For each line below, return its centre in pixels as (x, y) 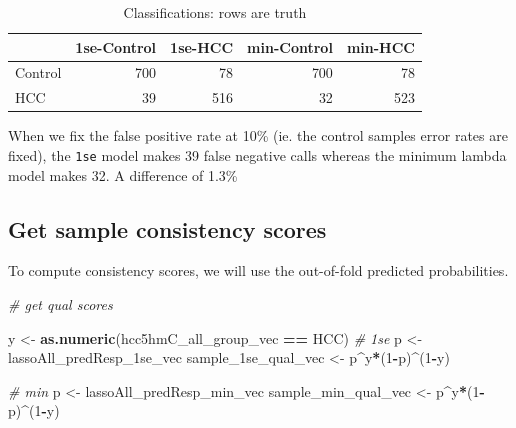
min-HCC (380, 46)
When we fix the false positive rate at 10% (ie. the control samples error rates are (258, 135)
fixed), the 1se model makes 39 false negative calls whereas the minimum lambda (257, 154)
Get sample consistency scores (167, 228)
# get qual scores (60, 304)
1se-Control (116, 46)
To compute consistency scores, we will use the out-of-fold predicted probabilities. (258, 270)
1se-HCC (202, 46)
